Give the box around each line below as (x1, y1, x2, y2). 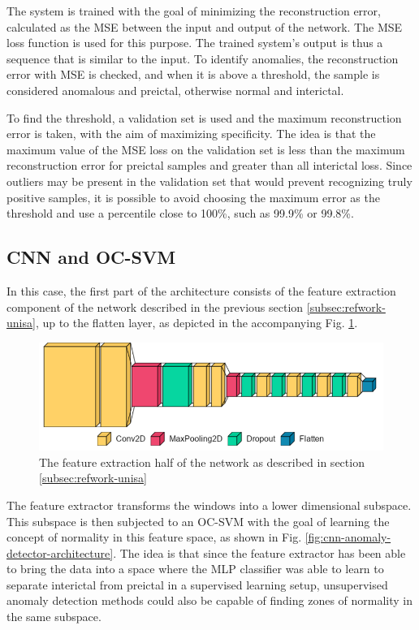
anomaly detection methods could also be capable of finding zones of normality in (6, 592, 413, 609)
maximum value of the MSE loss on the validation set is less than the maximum (6, 140, 405, 157)
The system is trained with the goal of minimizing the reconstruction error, (6, 2, 381, 19)
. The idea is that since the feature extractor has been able (113, 544, 406, 561)
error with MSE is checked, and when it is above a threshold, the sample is (6, 66, 380, 83)
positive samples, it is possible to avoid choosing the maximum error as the (6, 188, 380, 205)
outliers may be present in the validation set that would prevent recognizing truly (6, 172, 413, 189)
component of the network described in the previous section (6, 298, 304, 315)
